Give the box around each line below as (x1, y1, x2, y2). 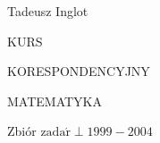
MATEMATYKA (7, 91, 102, 110)
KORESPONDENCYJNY (7, 62, 150, 80)
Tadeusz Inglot (7, 2, 88, 20)
